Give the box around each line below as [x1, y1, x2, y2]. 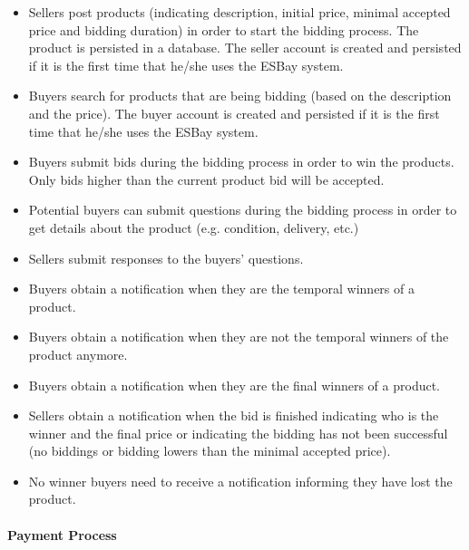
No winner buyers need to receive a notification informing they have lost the [28, 471, 453, 490]
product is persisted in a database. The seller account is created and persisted [28, 38, 462, 57]
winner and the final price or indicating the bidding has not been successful [28, 423, 448, 442]
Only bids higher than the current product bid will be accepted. [28, 169, 385, 188]
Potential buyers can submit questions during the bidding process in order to [28, 200, 457, 219]
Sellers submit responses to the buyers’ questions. [28, 248, 304, 267]
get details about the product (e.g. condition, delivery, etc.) [28, 217, 359, 236]
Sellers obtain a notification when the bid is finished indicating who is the [28, 406, 439, 425]
